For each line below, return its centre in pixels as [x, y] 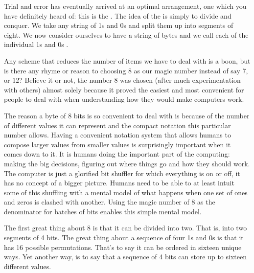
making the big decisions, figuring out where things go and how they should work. [127, 163]
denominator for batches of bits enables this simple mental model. [103, 211]
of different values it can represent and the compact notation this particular [117, 125]
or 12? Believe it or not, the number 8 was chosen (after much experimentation [122, 80]
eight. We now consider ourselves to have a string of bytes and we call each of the [126, 34]
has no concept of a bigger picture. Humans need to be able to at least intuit [119, 183]
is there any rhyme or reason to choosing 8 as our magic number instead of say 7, [126, 70]
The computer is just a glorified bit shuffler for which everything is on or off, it [122, 173]
